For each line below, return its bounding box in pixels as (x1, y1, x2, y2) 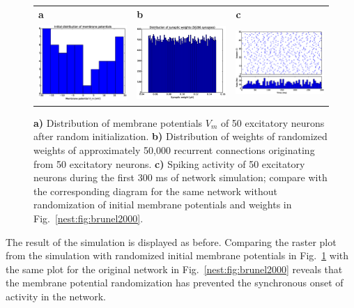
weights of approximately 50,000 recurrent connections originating (33, 143, 315, 157)
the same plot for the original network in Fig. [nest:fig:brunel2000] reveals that (6, 261, 343, 276)
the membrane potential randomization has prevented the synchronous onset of (6, 275, 344, 290)
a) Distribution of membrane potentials (33, 115, 203, 130)
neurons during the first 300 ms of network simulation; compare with (33, 170, 328, 185)
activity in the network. (6, 288, 106, 303)
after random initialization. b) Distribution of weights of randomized (33, 129, 328, 144)
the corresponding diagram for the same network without (33, 183, 277, 198)
